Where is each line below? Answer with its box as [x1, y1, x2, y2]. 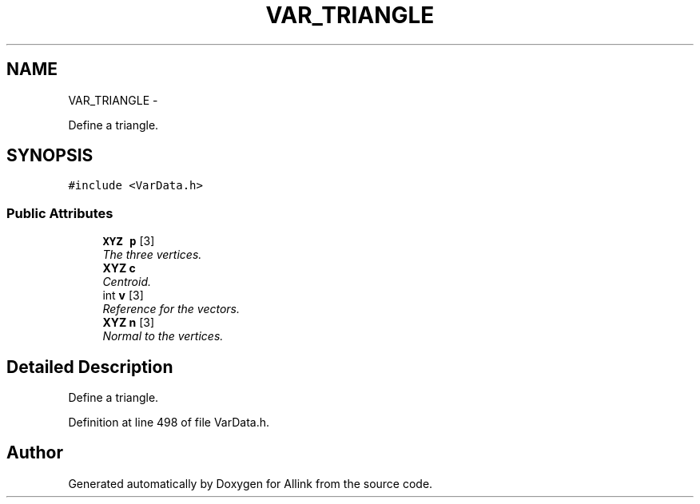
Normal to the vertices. [102, 329, 224, 343]
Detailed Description [6, 356, 173, 377]
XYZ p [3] [102, 234, 155, 248]
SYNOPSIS [6, 145, 93, 166]
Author [6, 442, 63, 463]
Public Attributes [6, 204, 113, 221]
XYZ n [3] [102, 315, 155, 330]
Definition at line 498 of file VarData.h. [68, 415, 270, 430]
